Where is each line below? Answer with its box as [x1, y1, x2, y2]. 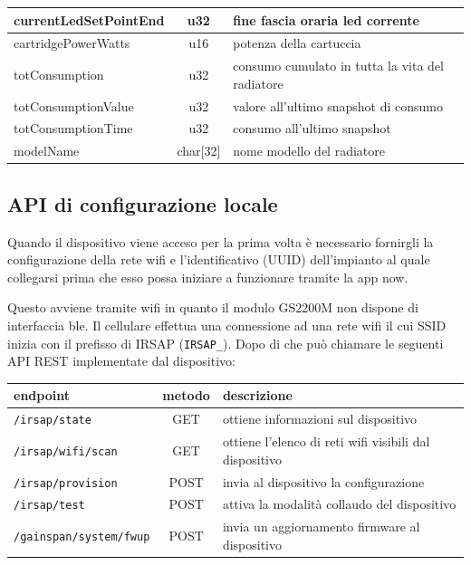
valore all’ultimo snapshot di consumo [233, 96, 443, 115]
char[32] [177, 141, 221, 160]
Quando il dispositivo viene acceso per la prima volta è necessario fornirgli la [7, 232, 434, 251]
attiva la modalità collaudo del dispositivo [222, 494, 457, 513]
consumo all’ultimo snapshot [233, 119, 391, 138]
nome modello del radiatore [233, 141, 385, 160]
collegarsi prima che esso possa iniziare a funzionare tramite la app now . [7, 267, 409, 286]
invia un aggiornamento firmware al [222, 517, 420, 536]
